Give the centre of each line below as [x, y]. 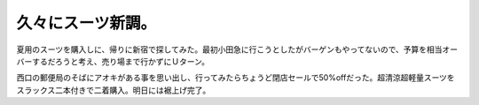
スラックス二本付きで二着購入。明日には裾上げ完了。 [114, 90]
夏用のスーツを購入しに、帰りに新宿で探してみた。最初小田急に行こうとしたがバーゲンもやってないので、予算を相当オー [237, 49]
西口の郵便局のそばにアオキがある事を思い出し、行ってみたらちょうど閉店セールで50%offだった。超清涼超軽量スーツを [236, 78]
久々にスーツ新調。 [86, 23]
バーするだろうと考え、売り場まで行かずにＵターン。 [113, 61]
